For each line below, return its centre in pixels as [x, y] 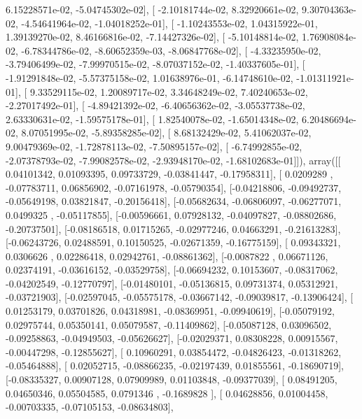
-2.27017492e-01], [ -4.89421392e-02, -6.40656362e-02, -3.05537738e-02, [155, 105]
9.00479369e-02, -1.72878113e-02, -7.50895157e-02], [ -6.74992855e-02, [154, 146]
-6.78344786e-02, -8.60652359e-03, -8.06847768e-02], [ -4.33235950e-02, [171, 50]
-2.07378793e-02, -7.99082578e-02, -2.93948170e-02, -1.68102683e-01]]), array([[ [173, 160]
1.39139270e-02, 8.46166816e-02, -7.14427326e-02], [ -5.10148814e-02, [152, 37]
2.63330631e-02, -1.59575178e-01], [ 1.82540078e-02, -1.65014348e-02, [152, 119]
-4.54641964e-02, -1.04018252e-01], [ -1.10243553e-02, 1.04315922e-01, [169, 23]
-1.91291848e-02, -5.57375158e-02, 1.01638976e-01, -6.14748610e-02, [149, 77]
